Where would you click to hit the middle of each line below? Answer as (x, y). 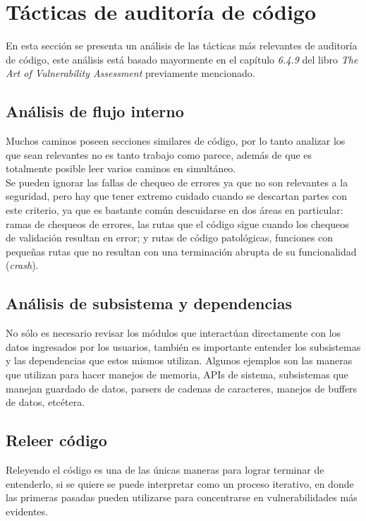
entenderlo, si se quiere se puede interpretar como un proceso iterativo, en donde (180, 483)
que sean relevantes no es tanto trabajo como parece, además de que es (159, 154)
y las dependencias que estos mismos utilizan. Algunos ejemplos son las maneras (179, 360)
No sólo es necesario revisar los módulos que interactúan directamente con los (173, 333)
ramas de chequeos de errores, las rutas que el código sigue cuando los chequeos (177, 223)
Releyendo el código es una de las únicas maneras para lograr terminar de (165, 470)
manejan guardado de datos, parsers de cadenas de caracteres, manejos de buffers (182, 388)
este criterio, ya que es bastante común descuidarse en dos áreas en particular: (175, 210)
